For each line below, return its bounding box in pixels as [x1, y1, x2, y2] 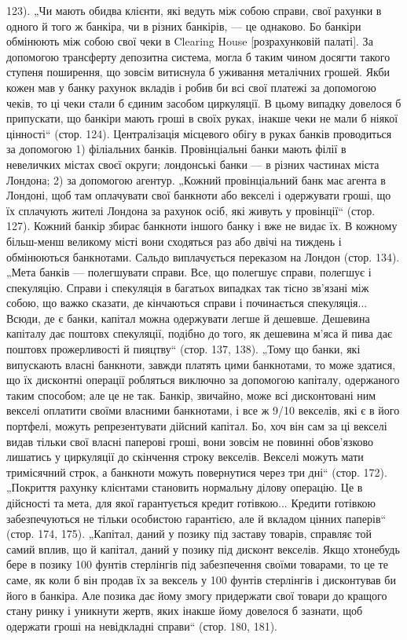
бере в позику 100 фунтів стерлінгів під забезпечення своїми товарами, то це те [6, 556, 388, 572]
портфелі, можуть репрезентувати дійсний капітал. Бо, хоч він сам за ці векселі [6, 418, 387, 434]
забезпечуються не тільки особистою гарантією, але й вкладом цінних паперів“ [6, 510, 387, 526]
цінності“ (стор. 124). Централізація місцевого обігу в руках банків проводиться [6, 125, 392, 141]
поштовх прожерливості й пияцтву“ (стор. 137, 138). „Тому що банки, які [6, 341, 361, 357]
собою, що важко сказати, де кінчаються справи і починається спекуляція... [6, 294, 368, 311]
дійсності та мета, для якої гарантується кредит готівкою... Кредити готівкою [6, 495, 376, 510]
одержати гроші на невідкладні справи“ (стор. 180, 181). [6, 617, 278, 634]
